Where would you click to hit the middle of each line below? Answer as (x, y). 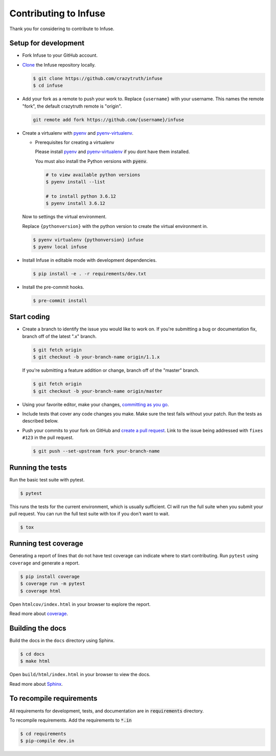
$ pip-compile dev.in (47, 741)
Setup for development (47, 43)
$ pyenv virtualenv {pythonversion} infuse (88, 240)
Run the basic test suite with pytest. (47, 479)
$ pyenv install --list (76, 182)
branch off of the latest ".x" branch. (60, 336)
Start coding (30, 317)
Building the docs (38, 628)
